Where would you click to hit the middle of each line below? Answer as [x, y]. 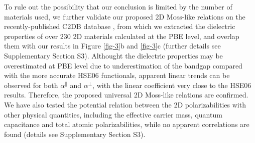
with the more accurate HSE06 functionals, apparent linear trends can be [117, 75]
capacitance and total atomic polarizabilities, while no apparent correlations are [127, 124]
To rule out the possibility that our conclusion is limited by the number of [118, 6]
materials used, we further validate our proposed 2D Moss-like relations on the [125, 16]
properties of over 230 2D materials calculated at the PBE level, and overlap [122, 36]
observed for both [31, 85]
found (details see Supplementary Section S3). [75, 134]
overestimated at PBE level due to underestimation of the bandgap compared [123, 65]
